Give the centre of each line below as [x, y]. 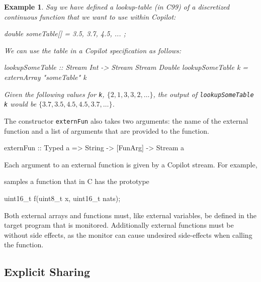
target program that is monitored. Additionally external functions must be [119, 225]
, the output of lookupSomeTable [203, 94]
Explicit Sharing [47, 272]
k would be [20, 104]
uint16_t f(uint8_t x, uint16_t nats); [62, 198]
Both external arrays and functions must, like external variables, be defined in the [130, 215]
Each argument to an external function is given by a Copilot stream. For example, [131, 164]
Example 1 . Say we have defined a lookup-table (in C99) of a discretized [117, 7]
